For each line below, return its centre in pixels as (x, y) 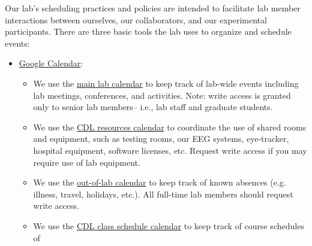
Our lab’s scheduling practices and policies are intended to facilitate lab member (153, 8)
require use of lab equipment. (87, 162)
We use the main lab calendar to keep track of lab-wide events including (166, 83)
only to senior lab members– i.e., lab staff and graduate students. (153, 107)
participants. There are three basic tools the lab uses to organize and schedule (148, 31)
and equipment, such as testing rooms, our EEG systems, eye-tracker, (161, 139)
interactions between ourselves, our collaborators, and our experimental (136, 19)
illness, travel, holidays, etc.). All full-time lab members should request (163, 194)
